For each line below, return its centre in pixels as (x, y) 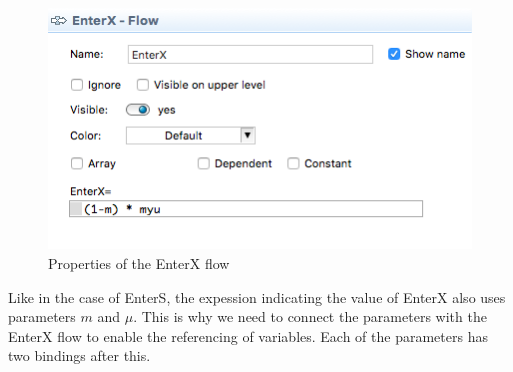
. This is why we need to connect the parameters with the (310, 316)
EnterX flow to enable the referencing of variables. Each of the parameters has (248, 335)
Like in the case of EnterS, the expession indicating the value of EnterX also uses (257, 296)
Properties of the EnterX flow (139, 263)
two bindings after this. (79, 355)
